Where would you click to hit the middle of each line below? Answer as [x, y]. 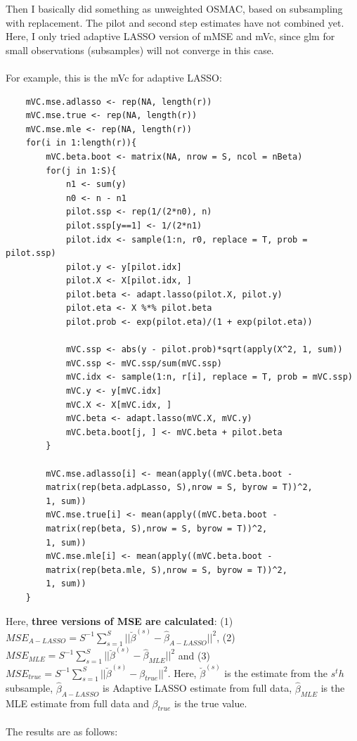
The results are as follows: [62, 731]
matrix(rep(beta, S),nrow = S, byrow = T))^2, [157, 528]
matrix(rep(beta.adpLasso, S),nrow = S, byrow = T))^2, [179, 488]
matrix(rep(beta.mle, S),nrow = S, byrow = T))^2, [167, 570]
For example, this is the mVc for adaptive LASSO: [114, 77]
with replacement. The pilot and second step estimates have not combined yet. [175, 22]
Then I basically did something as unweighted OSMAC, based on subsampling [174, 8]
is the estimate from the [276, 672]
